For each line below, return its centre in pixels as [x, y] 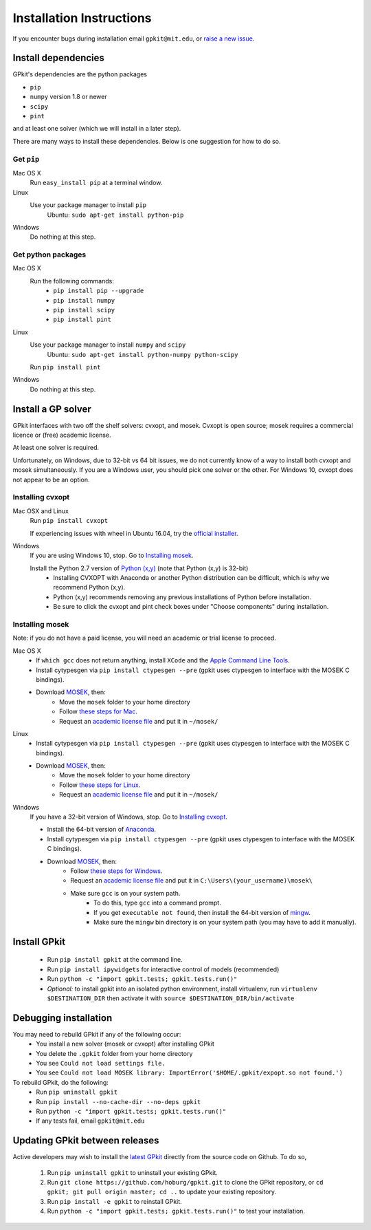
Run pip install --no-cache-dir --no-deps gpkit [119, 1101]
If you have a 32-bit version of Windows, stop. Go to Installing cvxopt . [129, 817]
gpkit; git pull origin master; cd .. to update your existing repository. [162, 1192]
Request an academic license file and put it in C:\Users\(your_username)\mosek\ [191, 881]
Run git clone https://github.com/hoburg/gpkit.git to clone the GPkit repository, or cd [185, 1182]
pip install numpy [84, 300]
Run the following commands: [72, 281]
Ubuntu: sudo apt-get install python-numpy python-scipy [143, 354]
